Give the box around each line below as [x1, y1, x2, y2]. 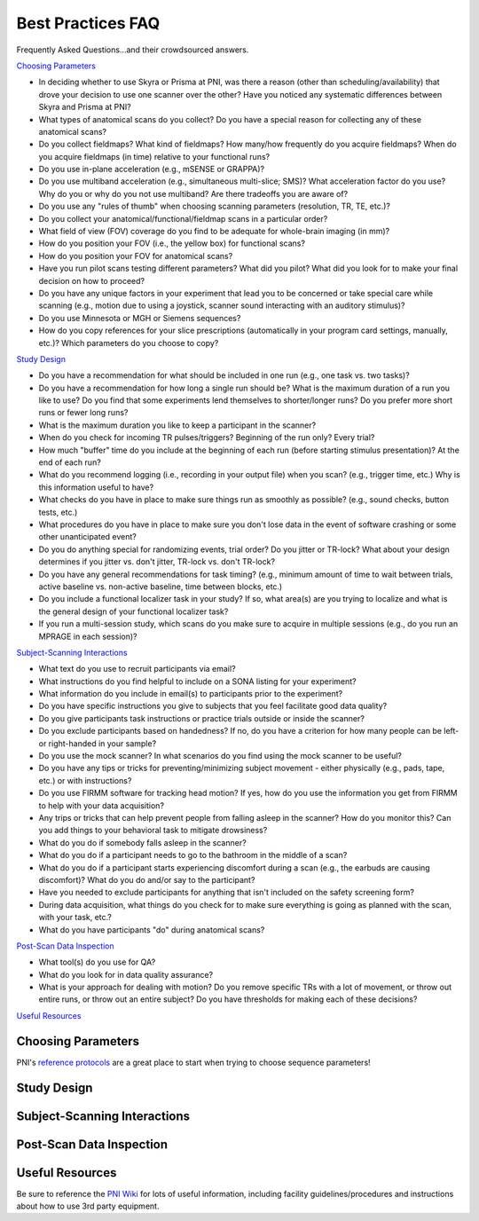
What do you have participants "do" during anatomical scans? [38, 924, 265, 935]
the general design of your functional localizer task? [38, 606, 229, 617]
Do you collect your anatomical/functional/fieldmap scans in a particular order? [38, 213, 328, 224]
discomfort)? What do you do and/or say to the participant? [38, 874, 255, 885]
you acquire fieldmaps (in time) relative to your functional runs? [38, 151, 271, 161]
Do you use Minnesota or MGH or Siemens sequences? [38, 312, 241, 323]
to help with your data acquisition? [38, 800, 164, 811]
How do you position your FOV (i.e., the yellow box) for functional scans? [38, 238, 306, 248]
